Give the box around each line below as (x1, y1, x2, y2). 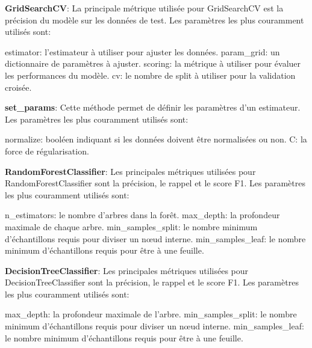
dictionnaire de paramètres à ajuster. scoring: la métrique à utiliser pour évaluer (5, 57, 301, 70)
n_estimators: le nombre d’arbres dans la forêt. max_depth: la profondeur (5, 209, 280, 221)
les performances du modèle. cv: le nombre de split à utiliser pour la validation (5, 69, 296, 81)
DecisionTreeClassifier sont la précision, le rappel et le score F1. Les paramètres (5, 276, 299, 288)
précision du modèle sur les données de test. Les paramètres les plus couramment (5, 13, 304, 26)
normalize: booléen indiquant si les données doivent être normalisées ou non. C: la (5, 133, 307, 145)
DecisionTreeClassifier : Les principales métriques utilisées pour (5, 264, 249, 276)
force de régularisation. (5, 144, 89, 157)
